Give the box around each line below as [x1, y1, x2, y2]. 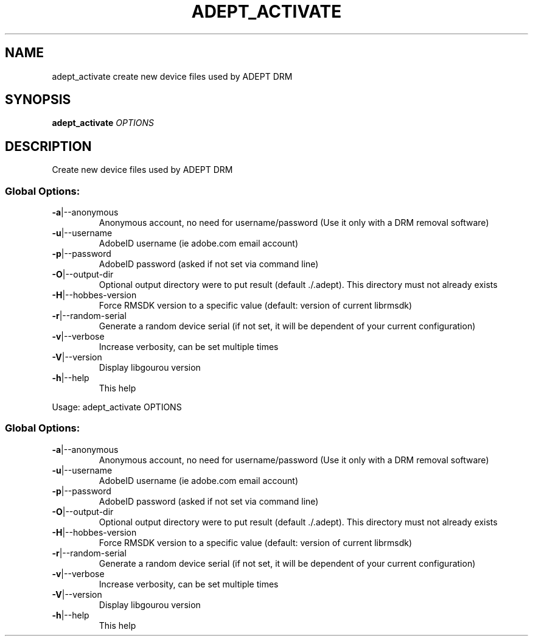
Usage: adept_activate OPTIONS [52, 402, 182, 413]
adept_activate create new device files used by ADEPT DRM [52, 71, 293, 82]
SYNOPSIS [5, 92, 71, 108]
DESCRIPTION [5, 138, 92, 154]
